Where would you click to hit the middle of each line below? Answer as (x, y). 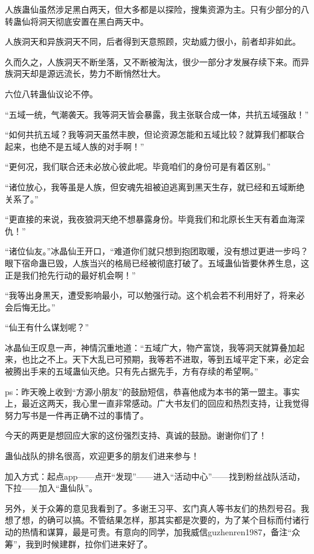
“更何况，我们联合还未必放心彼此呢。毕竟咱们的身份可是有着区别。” (138, 166)
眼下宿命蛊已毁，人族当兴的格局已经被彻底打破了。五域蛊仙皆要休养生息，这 (157, 263)
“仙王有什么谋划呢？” (47, 327)
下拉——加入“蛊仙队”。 (51, 488)
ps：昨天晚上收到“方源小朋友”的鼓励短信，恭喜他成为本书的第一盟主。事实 (152, 391)
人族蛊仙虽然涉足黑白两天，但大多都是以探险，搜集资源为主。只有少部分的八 (157, 9)
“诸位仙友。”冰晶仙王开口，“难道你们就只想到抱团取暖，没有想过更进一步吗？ (157, 251)
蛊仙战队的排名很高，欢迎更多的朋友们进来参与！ (102, 456)
